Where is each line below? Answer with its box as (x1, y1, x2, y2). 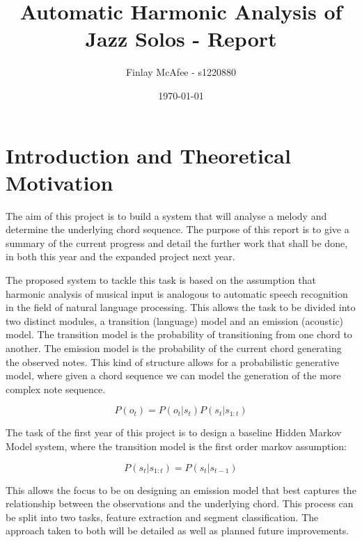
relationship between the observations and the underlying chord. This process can (6, 496, 354, 511)
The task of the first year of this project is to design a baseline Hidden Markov (6, 425, 342, 440)
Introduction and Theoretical (6, 141, 291, 169)
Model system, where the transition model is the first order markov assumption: (6, 438, 347, 453)
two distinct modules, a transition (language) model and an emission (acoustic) (6, 313, 344, 328)
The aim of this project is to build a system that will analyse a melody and (6, 208, 327, 223)
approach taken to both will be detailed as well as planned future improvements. (6, 523, 349, 538)
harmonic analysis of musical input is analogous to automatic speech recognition (6, 286, 348, 301)
